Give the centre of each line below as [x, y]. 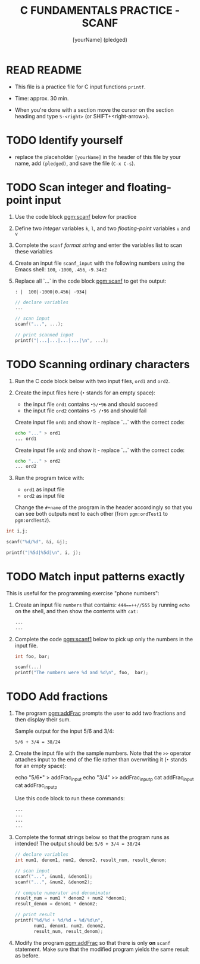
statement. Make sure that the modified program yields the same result [102, 949]
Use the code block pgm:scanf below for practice [76, 216]
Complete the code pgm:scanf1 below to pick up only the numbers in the [104, 639]
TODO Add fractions [57, 697]
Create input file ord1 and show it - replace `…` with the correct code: [100, 422]
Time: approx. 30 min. [42, 98]
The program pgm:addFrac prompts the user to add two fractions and [100, 713]
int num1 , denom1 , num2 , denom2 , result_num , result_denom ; [91, 860]
